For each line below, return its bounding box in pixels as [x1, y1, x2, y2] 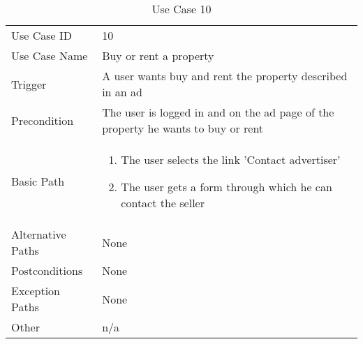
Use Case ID [11, 27, 73, 43]
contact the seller [121, 195, 205, 211]
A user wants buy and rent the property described [102, 68, 348, 84]
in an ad [102, 84, 142, 100]
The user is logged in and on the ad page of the [102, 104, 334, 120]
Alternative [11, 226, 66, 242]
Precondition [11, 112, 74, 128]
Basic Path [11, 173, 65, 189]
